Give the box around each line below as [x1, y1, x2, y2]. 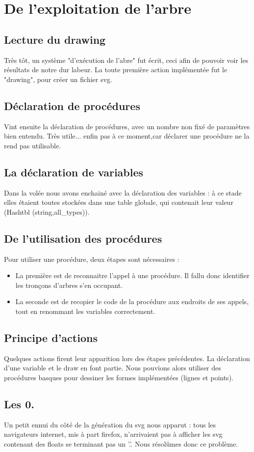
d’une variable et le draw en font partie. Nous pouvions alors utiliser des [4, 363, 221, 373]
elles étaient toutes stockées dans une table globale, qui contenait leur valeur [4, 197, 233, 207]
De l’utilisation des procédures [4, 230, 162, 246]
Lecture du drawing [4, 31, 106, 47]
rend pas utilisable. [4, 140, 61, 150]
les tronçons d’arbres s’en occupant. [15, 280, 123, 290]
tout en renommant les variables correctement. [15, 306, 155, 316]
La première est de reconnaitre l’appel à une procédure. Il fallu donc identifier [15, 270, 250, 281]
